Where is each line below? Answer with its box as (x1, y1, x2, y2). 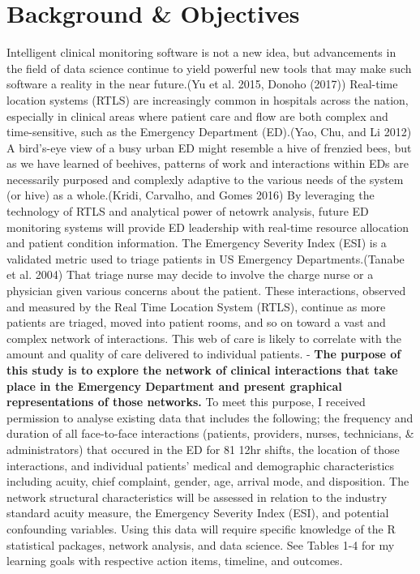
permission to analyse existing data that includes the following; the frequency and (6, 409, 414, 426)
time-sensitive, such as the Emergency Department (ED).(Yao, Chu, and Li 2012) (6, 123, 412, 140)
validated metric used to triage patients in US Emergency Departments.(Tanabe (6, 250, 405, 267)
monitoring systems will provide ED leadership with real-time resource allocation (6, 218, 409, 235)
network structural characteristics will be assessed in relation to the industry (6, 488, 388, 505)
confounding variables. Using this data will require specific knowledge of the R (6, 520, 396, 537)
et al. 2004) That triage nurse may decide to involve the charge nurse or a (6, 266, 374, 283)
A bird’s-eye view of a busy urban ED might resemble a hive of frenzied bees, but (6, 139, 412, 156)
